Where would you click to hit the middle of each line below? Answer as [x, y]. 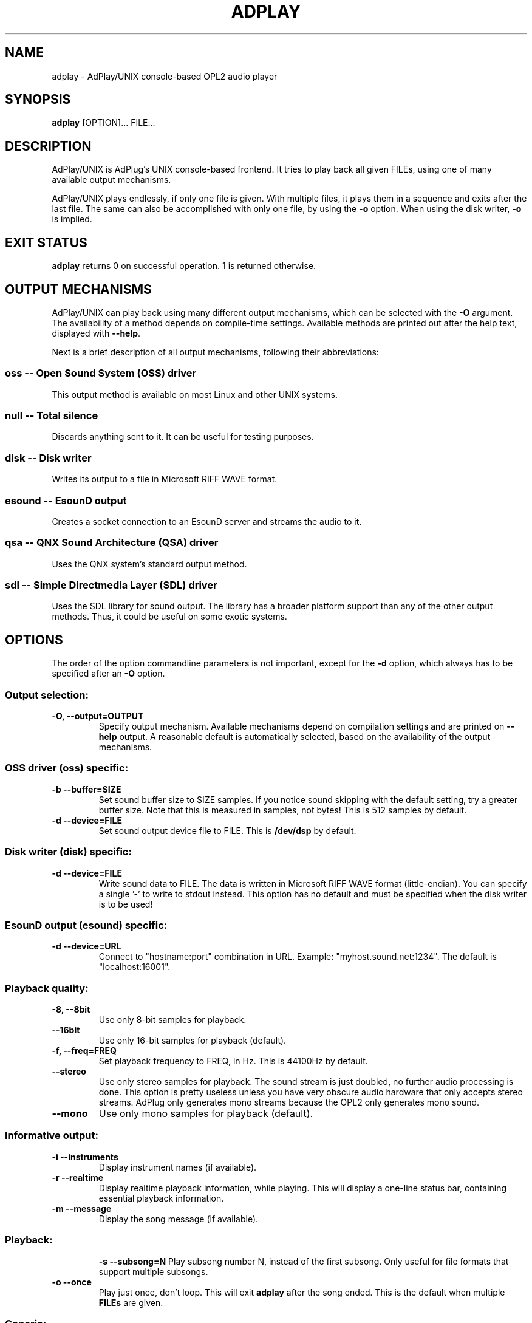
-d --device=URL [87, 946]
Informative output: [52, 1136]
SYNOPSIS [38, 100]
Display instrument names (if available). [178, 1167]
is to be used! [126, 904]
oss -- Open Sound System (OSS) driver [101, 373]
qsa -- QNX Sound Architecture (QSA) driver [112, 543]
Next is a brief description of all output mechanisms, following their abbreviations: [215, 352]
